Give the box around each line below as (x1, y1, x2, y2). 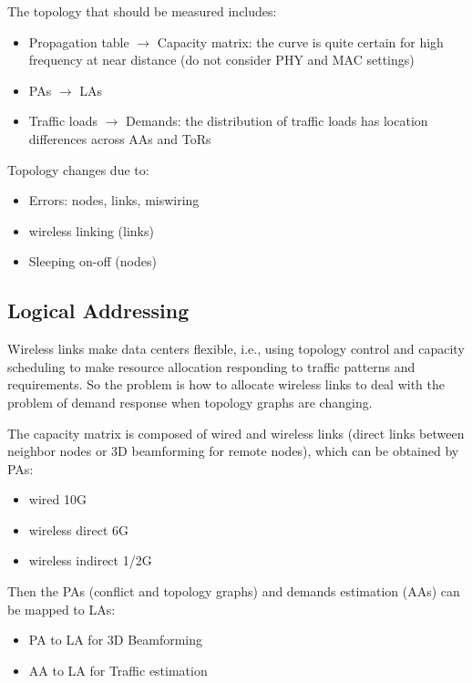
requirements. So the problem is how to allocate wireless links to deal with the (7, 375, 446, 394)
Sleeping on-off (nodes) (28, 252, 157, 271)
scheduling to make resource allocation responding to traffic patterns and (7, 357, 416, 376)
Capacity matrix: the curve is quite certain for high (157, 32, 444, 51)
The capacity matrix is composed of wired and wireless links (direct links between (7, 423, 465, 442)
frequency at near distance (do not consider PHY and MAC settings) (28, 50, 415, 69)
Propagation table (28, 32, 129, 51)
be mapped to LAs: (7, 599, 116, 618)
